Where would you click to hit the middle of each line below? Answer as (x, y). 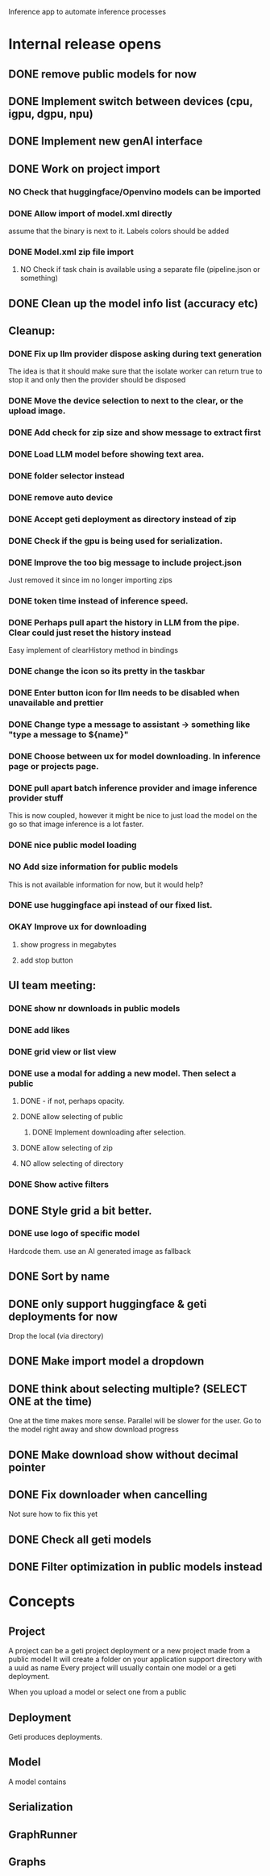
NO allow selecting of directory (71, 1164)
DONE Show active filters (59, 1185)
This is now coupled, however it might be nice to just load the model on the (133, 816)
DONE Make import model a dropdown (106, 1362)
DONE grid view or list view (62, 1051)
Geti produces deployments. (56, 1737)
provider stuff (36, 798)
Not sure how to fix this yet (53, 1514)
